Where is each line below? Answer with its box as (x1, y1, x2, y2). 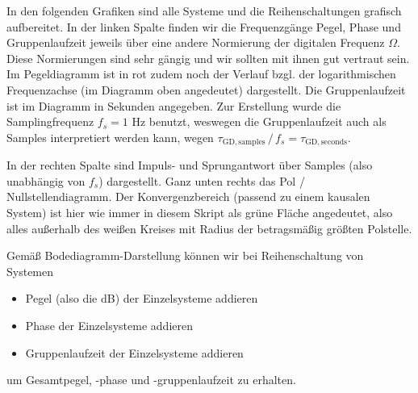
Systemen (6, 262, 54, 279)
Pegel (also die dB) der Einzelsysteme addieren (25, 290, 258, 307)
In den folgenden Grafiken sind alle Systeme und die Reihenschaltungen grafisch (6, 2, 402, 19)
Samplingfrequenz (6, 113, 94, 130)
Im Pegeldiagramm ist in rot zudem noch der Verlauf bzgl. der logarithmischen (6, 65, 396, 82)
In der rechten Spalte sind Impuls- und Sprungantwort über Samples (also (6, 157, 373, 174)
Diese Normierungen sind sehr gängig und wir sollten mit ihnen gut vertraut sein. (6, 49, 410, 66)
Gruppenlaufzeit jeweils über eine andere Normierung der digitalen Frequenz (6, 34, 385, 51)
